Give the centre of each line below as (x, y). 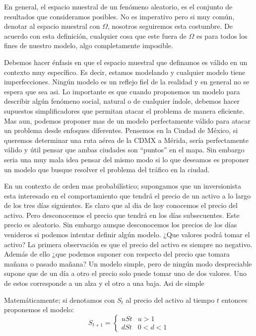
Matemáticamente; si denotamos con (60, 300)
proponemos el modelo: (39, 309)
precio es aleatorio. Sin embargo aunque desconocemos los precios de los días (121, 225)
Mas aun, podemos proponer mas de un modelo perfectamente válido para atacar (128, 120)
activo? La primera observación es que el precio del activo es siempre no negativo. (128, 244)
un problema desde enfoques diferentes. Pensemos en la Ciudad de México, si (121, 130)
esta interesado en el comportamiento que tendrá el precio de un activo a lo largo (128, 195)
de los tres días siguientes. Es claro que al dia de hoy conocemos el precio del (121, 205)
